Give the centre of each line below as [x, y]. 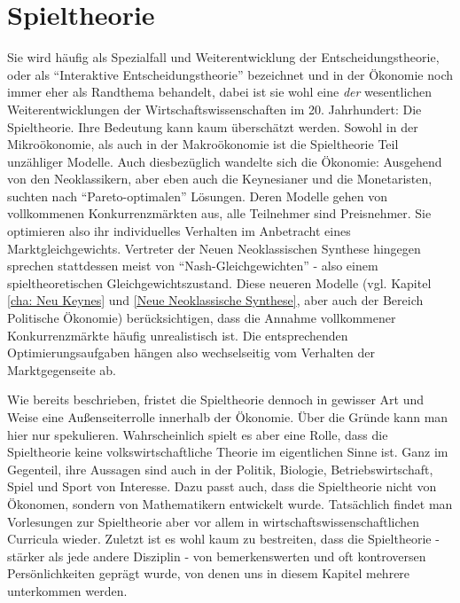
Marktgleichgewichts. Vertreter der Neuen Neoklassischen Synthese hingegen [214, 248]
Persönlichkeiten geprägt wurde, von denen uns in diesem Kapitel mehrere [209, 573]
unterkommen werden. [67, 590]
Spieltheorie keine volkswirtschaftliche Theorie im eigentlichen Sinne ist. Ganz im [228, 452]
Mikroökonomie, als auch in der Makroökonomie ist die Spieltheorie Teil [203, 144]
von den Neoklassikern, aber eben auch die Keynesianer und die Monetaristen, [220, 179]
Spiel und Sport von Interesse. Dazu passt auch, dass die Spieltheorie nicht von [222, 486]
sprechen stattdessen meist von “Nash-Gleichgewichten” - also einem [193, 266]
